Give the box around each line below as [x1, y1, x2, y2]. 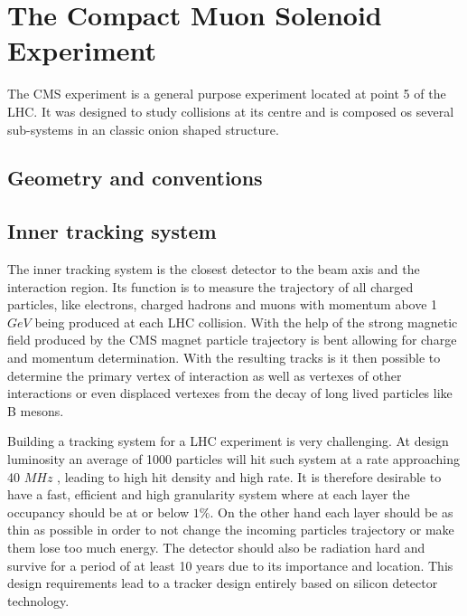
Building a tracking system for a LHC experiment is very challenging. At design [7, 431, 449, 450]
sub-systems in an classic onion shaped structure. [7, 119, 279, 138]
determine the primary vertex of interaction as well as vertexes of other [7, 365, 402, 384]
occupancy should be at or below [7, 502, 190, 521]
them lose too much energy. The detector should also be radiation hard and [7, 537, 425, 556]
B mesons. [7, 401, 64, 420]
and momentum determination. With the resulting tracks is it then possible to [7, 348, 441, 367]
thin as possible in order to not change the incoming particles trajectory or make [7, 520, 454, 539]
